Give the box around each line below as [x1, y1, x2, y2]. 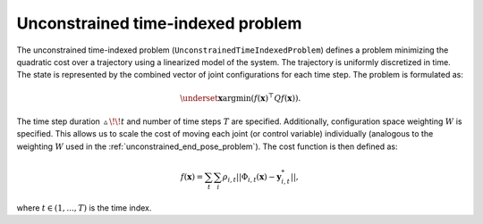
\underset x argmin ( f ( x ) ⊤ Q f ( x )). [180, 91, 301, 103]
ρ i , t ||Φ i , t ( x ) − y [222, 171, 282, 184]
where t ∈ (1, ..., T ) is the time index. [16, 202, 152, 213]
